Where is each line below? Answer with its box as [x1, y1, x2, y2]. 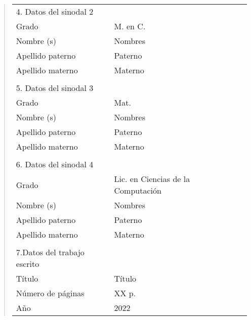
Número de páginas [16, 287, 85, 299]
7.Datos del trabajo [16, 246, 85, 258]
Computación [114, 185, 161, 196]
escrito [16, 258, 39, 269]
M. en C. [114, 20, 146, 32]
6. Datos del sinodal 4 [16, 158, 94, 170]
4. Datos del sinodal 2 [16, 6, 94, 17]
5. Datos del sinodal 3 [16, 82, 94, 94]
